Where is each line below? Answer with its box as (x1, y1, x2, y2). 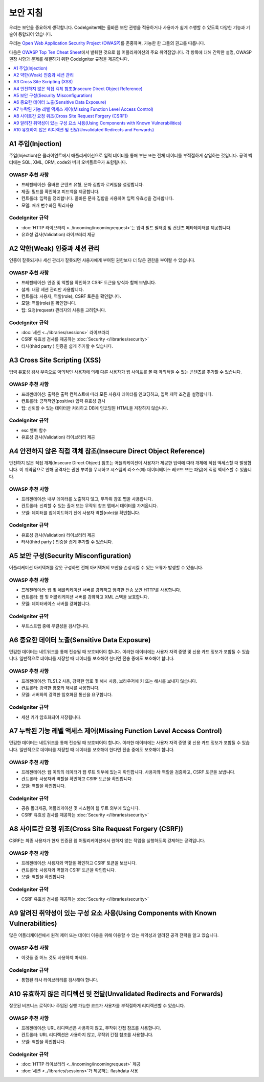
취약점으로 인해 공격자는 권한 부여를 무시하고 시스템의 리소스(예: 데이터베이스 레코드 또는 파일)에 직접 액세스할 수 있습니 (24, 467, 252, 473)
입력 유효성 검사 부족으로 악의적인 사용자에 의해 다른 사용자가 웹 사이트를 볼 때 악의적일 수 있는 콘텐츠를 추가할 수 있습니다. (9, 369, 242, 375)
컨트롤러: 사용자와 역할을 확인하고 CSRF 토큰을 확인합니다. (21, 776, 133, 782)
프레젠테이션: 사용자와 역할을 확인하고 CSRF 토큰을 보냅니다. (21, 860, 137, 866)
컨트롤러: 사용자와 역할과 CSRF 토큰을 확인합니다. (21, 867, 116, 873)
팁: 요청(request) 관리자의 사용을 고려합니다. (21, 307, 107, 313)
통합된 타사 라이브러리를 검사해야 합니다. (21, 977, 99, 983)
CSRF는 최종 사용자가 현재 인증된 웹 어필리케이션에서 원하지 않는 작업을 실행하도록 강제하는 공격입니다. (9, 838, 205, 843)
